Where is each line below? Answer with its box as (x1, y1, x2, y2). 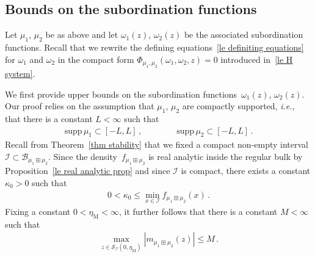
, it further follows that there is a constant (118, 205, 278, 217)
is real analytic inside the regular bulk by (148, 150, 303, 162)
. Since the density (48, 150, 117, 162)
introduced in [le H (220, 52, 293, 65)
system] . (5, 67, 35, 79)
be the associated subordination (184, 28, 303, 41)
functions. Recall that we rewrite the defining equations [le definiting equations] (5, 41, 304, 53)
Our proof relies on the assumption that (5, 100, 154, 112)
